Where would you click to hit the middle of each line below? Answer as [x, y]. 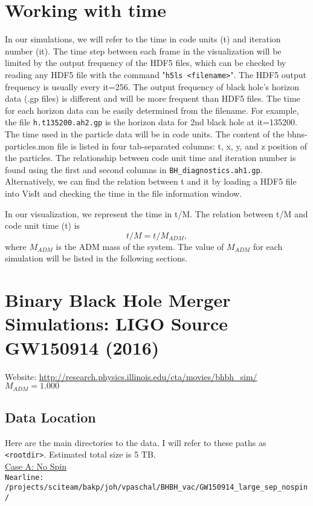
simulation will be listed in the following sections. [96, 258]
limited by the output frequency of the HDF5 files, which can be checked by [146, 63]
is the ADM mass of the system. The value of [140, 246]
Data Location [50, 417]
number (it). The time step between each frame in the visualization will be [143, 51]
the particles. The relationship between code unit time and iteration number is [150, 158]
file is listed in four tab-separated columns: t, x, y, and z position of [182, 146]
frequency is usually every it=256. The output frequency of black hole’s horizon [152, 86]
